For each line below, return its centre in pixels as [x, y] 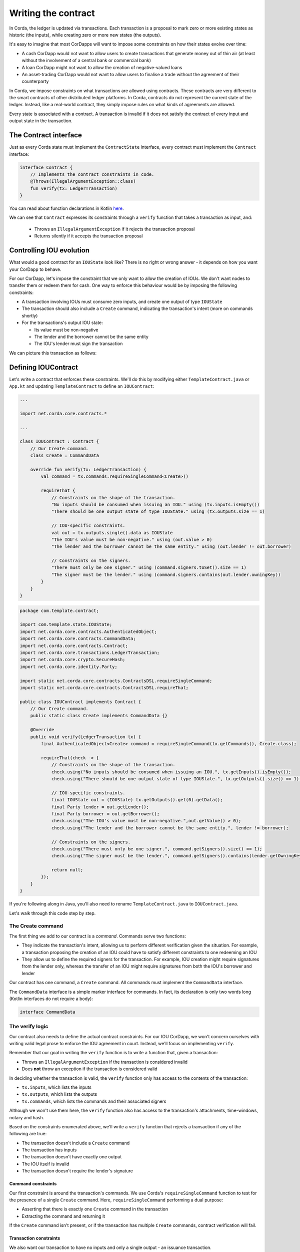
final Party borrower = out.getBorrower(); [105, 814]
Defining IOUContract [44, 367]
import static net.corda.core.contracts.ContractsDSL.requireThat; [104, 688]
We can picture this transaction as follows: [53, 353]
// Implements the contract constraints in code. [92, 174]
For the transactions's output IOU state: [62, 323]
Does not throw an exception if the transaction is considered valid [89, 1069]
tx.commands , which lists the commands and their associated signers [94, 1101]
